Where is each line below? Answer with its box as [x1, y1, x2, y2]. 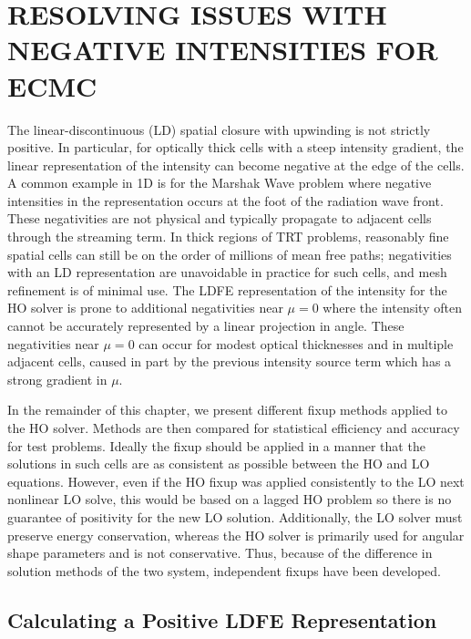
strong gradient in [7, 369, 108, 388]
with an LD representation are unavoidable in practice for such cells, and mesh [7, 263, 447, 282]
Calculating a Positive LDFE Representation [7, 605, 437, 634]
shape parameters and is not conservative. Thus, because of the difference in [7, 543, 433, 562]
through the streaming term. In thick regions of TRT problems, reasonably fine [7, 227, 449, 246]
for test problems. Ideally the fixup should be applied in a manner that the [7, 436, 425, 455]
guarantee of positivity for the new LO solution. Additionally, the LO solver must [7, 507, 463, 526]
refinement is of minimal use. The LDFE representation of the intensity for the [7, 280, 447, 299]
